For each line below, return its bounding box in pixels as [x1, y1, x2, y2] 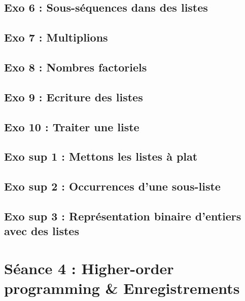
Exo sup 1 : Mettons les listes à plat [4, 148, 198, 164]
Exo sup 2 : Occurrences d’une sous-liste [4, 178, 221, 194]
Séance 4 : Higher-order [4, 257, 174, 278]
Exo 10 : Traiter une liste [4, 119, 139, 134]
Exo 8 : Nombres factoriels [4, 59, 147, 74]
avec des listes [4, 223, 79, 239]
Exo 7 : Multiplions [4, 29, 108, 45]
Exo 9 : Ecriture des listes [4, 89, 143, 104]
